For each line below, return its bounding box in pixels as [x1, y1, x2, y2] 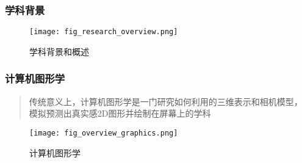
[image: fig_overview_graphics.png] [29, 128, 178, 137]
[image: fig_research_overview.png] [29, 27, 178, 37]
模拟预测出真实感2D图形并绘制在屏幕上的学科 [29, 107, 211, 120]
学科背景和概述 [29, 45, 89, 57]
